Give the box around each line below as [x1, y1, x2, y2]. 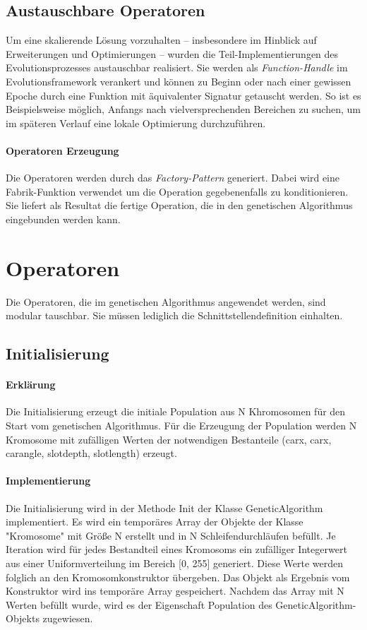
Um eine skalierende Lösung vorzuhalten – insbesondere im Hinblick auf [6, 32, 317, 47]
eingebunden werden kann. [6, 211, 121, 226]
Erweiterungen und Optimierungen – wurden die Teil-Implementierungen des [6, 46, 339, 61]
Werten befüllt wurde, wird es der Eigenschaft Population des [6, 597, 272, 612]
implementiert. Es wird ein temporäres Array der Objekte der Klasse [6, 514, 303, 529]
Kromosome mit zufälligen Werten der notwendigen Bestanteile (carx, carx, [6, 432, 332, 446]
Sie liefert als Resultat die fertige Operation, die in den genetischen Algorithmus [6, 198, 353, 213]
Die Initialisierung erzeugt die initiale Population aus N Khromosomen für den [6, 404, 346, 419]
